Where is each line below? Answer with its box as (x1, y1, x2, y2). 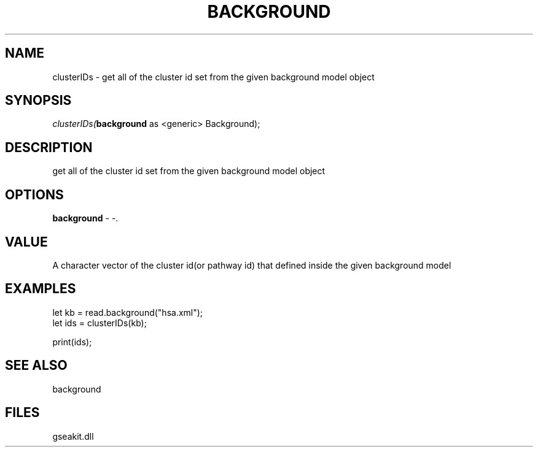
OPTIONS (5, 186, 64, 202)
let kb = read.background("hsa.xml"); (52, 307, 203, 318)
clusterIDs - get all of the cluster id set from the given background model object (52, 71, 375, 82)
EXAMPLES (5, 281, 76, 297)
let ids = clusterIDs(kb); (52, 317, 147, 328)
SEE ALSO (5, 358, 68, 373)
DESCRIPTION (5, 139, 93, 155)
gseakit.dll (52, 431, 94, 442)
